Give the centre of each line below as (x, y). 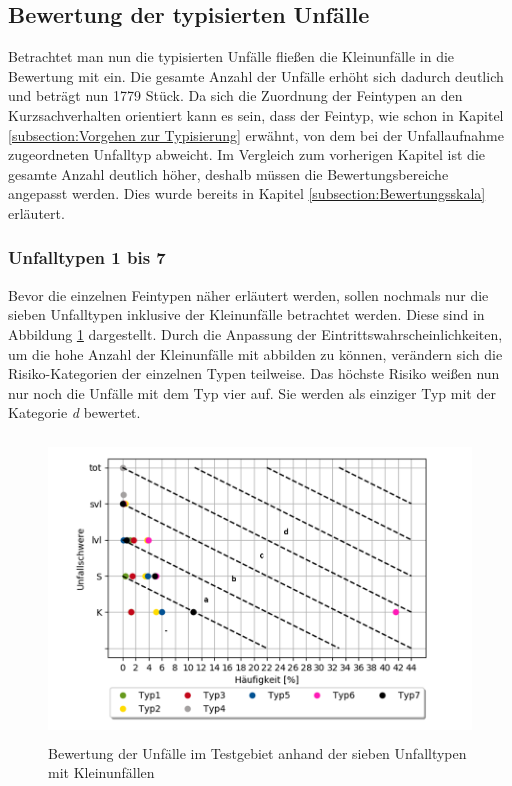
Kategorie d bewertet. (74, 412)
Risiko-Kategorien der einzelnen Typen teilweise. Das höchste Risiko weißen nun (254, 373)
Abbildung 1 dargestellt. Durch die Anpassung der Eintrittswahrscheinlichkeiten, (255, 333)
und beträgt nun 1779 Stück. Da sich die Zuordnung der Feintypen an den (235, 95)
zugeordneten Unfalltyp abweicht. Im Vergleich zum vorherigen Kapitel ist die (247, 154)
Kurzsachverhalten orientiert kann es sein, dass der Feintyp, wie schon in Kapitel (256, 114)
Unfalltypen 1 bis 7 (87, 257)
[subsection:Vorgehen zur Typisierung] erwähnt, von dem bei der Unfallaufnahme (256, 134)
